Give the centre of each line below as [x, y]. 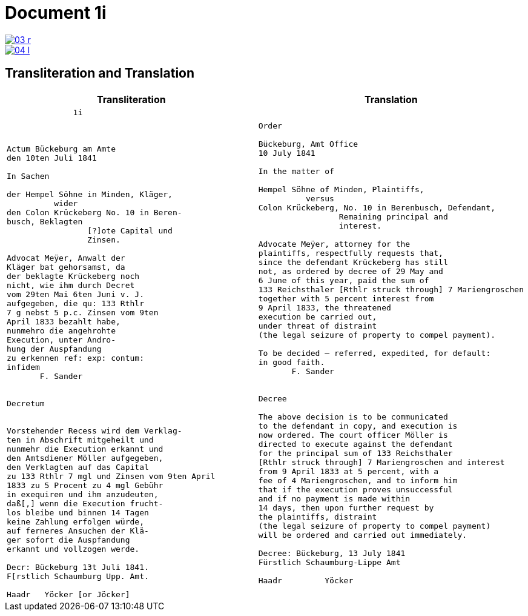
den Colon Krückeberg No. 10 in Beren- [94, 212]
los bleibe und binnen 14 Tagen [78, 512]
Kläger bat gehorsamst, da [66, 267]
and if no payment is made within [334, 499]
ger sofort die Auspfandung [68, 540]
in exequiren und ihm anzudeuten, [83, 494]
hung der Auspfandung [54, 349]
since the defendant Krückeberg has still [353, 263]
